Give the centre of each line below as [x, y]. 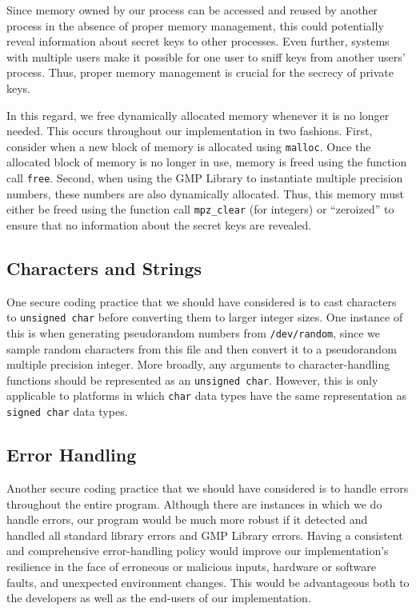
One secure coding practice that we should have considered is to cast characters [202, 301]
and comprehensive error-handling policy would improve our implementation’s [198, 551]
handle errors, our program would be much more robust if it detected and [187, 519]
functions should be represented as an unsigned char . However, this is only [192, 379]
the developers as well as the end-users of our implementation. [159, 598]
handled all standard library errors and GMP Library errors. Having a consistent [205, 535]
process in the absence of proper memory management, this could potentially [195, 25]
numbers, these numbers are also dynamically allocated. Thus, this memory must [205, 193]
